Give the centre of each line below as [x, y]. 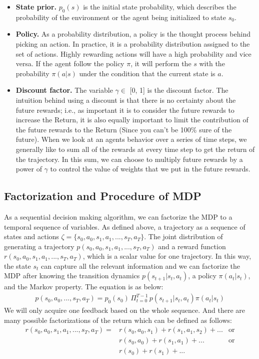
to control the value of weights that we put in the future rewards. [150, 169]
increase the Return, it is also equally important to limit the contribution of [132, 120]
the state [17, 265]
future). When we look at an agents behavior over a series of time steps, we [131, 139]
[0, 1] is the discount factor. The [179, 90]
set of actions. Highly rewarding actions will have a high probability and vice [133, 53]
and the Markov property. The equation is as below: [84, 287]
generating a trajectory [39, 246]
